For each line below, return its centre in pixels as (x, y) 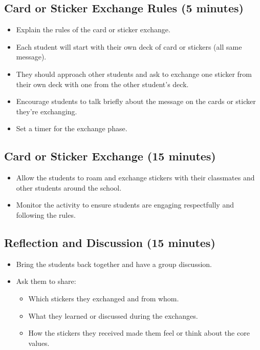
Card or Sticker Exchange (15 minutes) (110, 156)
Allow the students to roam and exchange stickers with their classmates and (135, 178)
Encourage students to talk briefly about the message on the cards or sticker (136, 101)
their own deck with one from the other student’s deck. (102, 84)
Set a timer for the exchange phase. (72, 128)
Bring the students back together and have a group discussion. (114, 264)
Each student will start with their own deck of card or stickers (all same (129, 46)
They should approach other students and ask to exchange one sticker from (134, 74)
